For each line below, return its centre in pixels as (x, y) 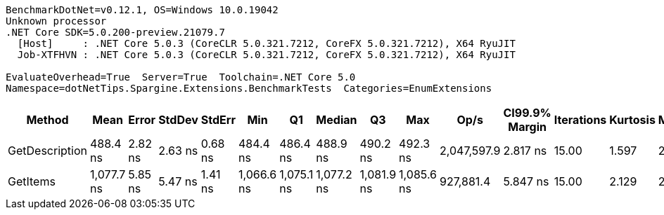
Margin (527, 127)
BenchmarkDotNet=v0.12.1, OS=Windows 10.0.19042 (142, 10)
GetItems (32, 181)
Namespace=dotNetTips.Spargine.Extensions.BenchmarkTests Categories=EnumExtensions (249, 88)
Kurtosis (632, 120)
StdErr (218, 120)
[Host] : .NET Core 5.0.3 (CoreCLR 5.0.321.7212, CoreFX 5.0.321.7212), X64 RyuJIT (266, 43)
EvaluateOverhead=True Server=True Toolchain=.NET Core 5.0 (181, 77)
